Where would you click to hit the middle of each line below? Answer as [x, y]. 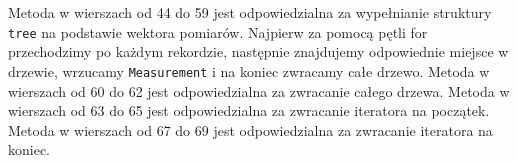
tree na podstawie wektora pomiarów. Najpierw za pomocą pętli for [218, 31]
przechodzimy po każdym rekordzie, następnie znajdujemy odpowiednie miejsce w [258, 51]
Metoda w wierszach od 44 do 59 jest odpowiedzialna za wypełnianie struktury [250, 12]
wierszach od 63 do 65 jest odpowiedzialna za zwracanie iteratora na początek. [249, 110]
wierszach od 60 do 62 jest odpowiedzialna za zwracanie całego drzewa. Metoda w [259, 90]
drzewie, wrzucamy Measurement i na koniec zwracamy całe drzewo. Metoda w [249, 70]
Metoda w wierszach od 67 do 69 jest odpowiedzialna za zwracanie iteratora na [250, 129]
